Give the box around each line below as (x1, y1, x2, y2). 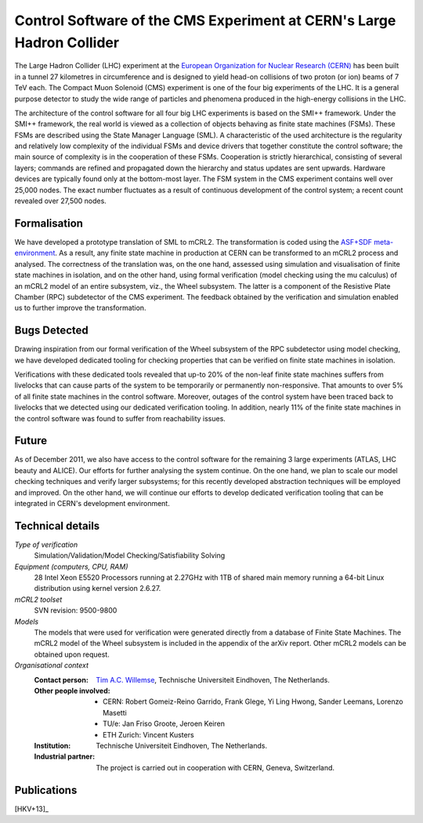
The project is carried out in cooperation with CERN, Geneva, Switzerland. (96, 763, 335, 772)
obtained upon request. (34, 650, 110, 659)
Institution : (34, 741, 71, 750)
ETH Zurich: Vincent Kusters (103, 730, 195, 739)
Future (14, 434, 48, 447)
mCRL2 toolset (14, 595, 63, 604)
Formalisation (14, 217, 84, 230)
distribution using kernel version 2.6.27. (34, 584, 161, 593)
